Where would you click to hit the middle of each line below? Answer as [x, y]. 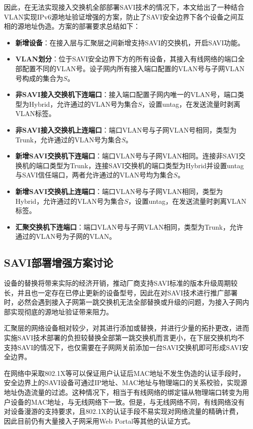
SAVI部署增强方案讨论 [59, 263]
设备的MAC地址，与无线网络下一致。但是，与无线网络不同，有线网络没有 [128, 401]
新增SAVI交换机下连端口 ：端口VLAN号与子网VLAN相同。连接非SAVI [127, 156]
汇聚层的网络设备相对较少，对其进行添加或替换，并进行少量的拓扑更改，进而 [126, 328]
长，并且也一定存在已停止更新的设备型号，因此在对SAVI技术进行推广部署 [121, 292]
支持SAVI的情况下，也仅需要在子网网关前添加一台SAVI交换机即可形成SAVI [123, 347]
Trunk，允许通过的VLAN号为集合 [68, 139]
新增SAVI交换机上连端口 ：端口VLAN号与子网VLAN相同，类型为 [119, 191]
